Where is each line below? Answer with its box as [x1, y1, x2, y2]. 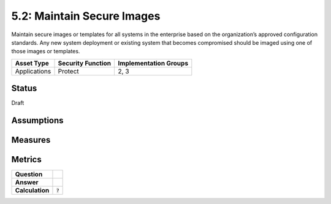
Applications [15, 67, 51, 75]
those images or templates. [11, 48, 80, 55]
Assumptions [11, 115, 64, 126]
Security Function [58, 59, 112, 67]
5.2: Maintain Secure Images [11, 9, 161, 23]
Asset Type [15, 59, 49, 67]
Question [15, 170, 43, 179]
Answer [15, 178, 39, 187]
